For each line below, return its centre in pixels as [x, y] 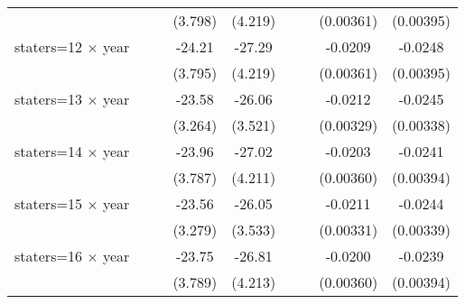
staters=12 [48, 46]
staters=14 [48, 151]
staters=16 [48, 256]
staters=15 [48, 203]
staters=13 [48, 99]
